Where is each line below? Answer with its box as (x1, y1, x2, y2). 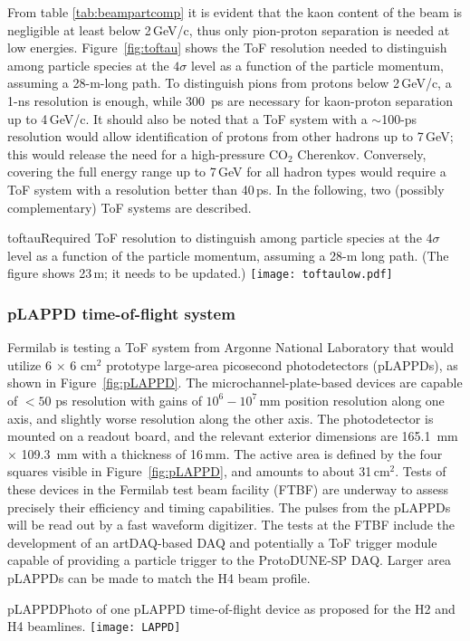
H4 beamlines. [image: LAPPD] (7, 617, 181, 636)
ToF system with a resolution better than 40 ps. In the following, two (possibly (7, 179, 445, 198)
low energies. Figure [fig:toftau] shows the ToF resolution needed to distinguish (7, 38, 447, 57)
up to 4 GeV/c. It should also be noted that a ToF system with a (7, 109, 368, 128)
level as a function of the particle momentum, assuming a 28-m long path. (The (7, 245, 449, 264)
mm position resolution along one (259, 390, 445, 409)
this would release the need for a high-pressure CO (7, 144, 289, 163)
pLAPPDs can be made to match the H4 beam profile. (7, 568, 311, 587)
